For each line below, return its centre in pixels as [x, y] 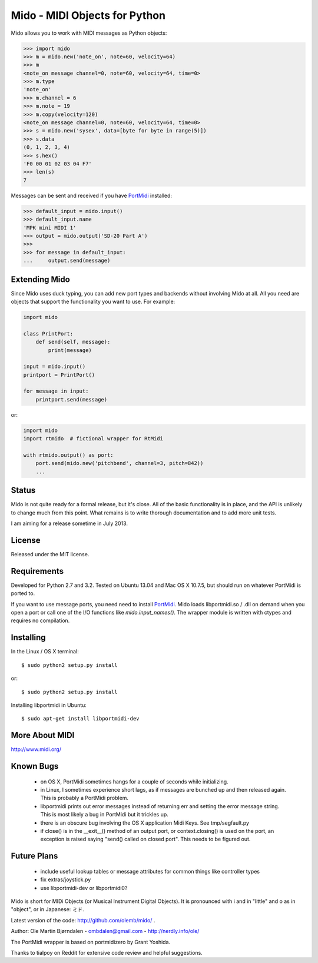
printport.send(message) [72, 399]
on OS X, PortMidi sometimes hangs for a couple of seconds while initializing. [135, 781]
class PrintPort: [48, 333]
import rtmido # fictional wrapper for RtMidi [93, 439]
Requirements [37, 571]
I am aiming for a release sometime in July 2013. [69, 523]
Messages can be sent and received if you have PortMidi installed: [92, 195]
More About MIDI [43, 735]
